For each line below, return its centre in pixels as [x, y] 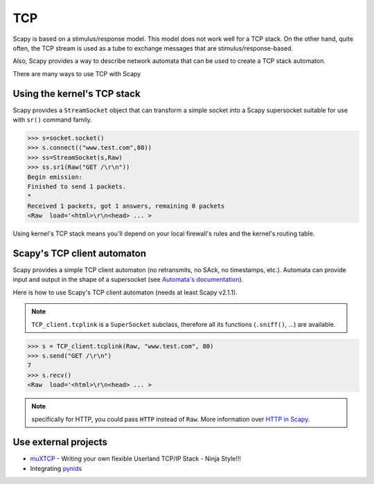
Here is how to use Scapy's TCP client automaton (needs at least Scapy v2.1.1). [125, 292]
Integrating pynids [56, 468]
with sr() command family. [53, 120]
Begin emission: [55, 177]
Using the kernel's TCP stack [77, 93]
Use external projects [60, 442]
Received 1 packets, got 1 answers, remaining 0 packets [126, 206]
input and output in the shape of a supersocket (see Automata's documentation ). [128, 280]
